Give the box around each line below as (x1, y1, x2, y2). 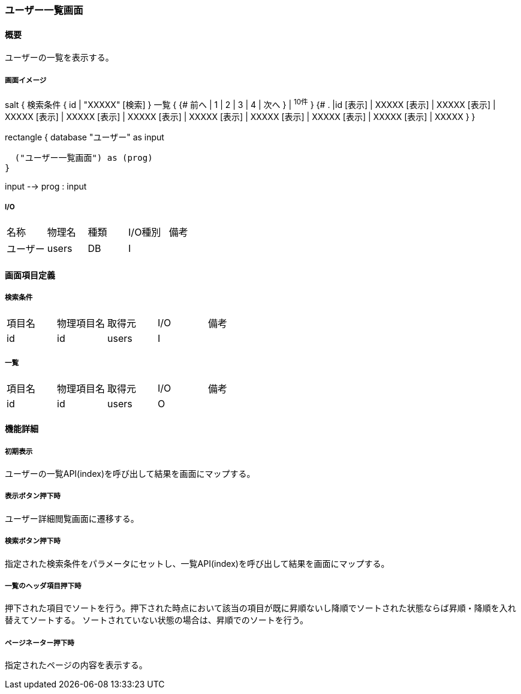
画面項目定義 (5, 270, 55, 281)
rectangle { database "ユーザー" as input (5, 131, 164, 142)
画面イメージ (5, 76, 47, 85)
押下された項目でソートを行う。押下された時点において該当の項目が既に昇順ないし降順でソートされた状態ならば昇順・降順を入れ (5, 603, 516, 614)
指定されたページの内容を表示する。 (5, 660, 147, 671)
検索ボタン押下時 (5, 537, 61, 546)
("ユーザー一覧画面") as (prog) (14, 152, 153, 163)
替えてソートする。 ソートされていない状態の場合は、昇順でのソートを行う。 (5, 615, 308, 626)
